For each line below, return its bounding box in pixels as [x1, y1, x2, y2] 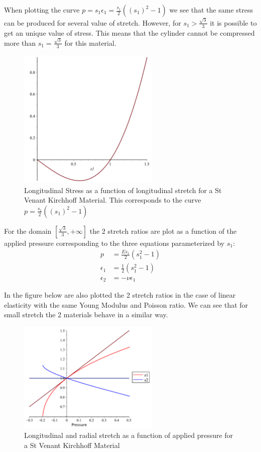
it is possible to [210, 17, 257, 28]
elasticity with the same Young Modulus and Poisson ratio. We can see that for [4, 299, 248, 310]
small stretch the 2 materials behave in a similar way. [4, 309, 168, 320]
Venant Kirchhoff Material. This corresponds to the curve [24, 195, 201, 205]
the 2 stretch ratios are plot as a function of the [89, 225, 237, 236]
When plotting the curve [4, 5, 80, 15]
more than [4, 37, 36, 48]
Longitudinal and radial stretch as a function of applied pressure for [24, 430, 233, 440]
